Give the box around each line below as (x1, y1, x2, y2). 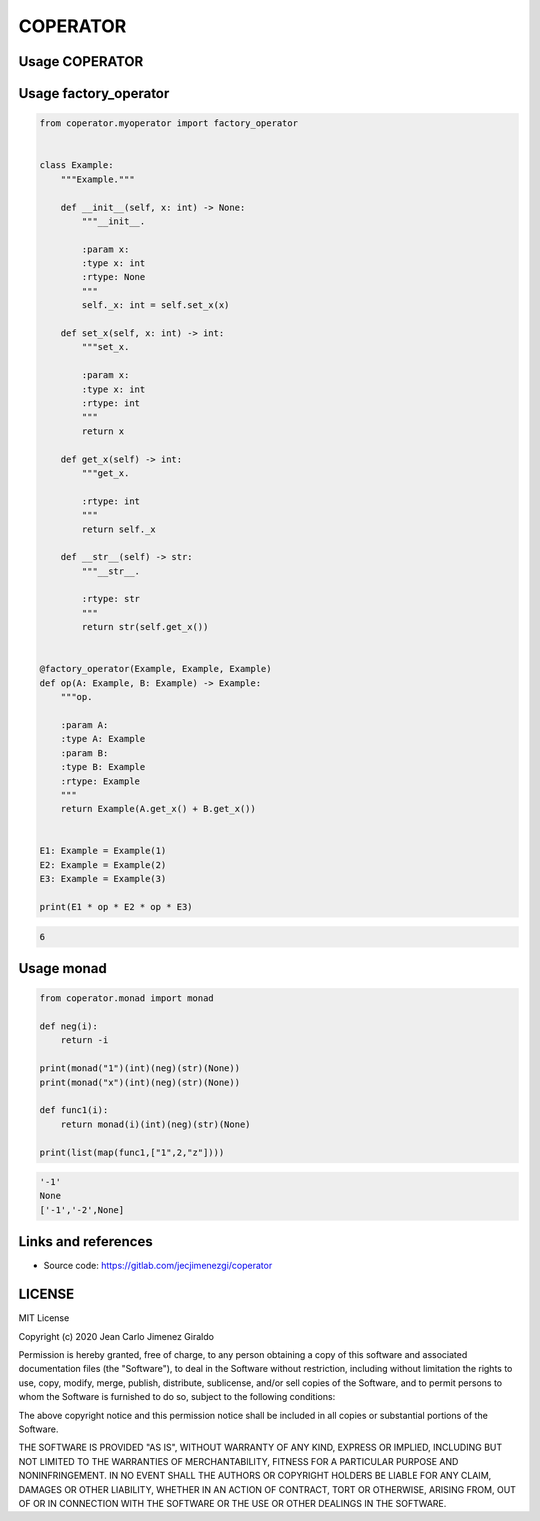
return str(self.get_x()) (81, 621, 209, 633)
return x (81, 425, 125, 437)
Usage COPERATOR (18, 53, 144, 70)
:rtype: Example (60, 775, 140, 787)
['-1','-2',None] (39, 1204, 125, 1215)
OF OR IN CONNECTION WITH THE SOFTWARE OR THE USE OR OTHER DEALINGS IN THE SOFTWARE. (18, 1497, 447, 1509)
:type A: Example (60, 733, 146, 745)
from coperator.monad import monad (39, 993, 214, 1004)
